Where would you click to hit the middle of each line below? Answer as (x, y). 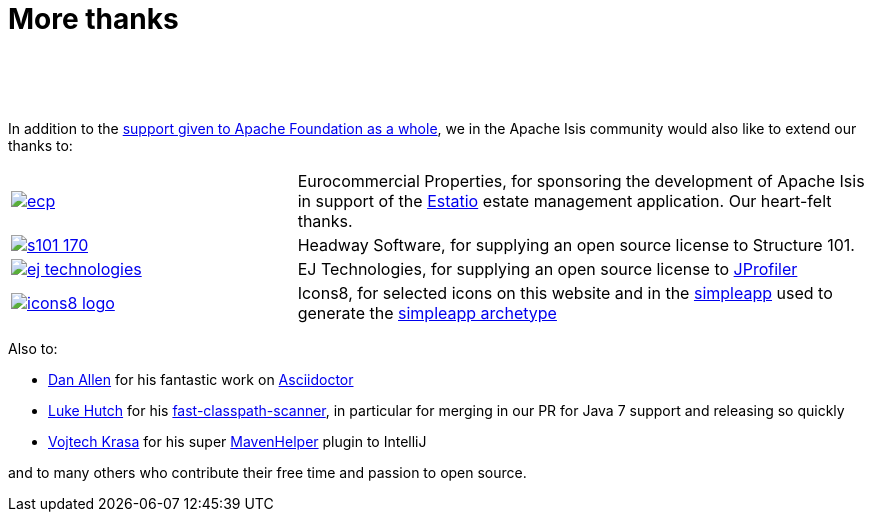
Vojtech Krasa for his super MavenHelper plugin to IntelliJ (237, 441)
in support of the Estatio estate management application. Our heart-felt (564, 200)
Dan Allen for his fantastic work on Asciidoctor (201, 379)
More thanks (93, 19)
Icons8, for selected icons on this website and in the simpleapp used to (565, 292)
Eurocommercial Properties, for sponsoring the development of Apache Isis (581, 180)
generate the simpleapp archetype (427, 312)
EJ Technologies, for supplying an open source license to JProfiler (547, 268)
